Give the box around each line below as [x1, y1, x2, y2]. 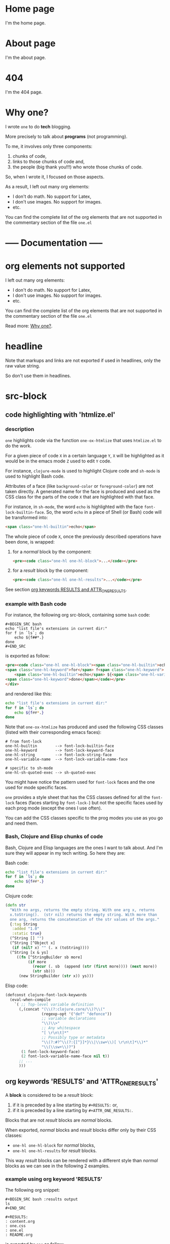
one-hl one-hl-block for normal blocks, [12, 1142, 95, 1149]
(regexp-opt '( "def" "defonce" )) [41, 1011, 112, 1017]
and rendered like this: [5, 691, 52, 697]
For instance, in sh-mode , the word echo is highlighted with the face [5, 503, 143, 510]
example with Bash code [5, 600, 67, 608]
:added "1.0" [12, 926, 39, 931]
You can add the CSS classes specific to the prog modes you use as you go [5, 815, 163, 821]
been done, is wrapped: [5, 539, 55, 545]
